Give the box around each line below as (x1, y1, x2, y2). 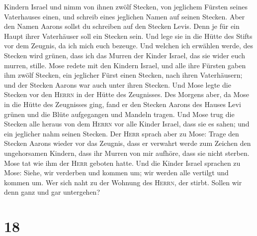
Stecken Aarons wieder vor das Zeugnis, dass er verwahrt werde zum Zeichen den (4, 138, 251, 148)
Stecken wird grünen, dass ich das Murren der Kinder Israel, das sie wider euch (4, 50, 245, 60)
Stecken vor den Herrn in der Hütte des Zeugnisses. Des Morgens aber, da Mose (4, 89, 250, 100)
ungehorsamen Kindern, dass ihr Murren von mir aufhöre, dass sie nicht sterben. (4, 147, 250, 158)
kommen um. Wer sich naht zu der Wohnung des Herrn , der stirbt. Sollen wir (4, 177, 242, 187)
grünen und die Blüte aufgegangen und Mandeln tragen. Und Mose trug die (4, 109, 235, 119)
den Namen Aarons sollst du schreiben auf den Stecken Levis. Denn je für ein (4, 21, 240, 31)
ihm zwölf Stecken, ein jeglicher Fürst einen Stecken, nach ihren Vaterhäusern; (4, 70, 243, 80)
